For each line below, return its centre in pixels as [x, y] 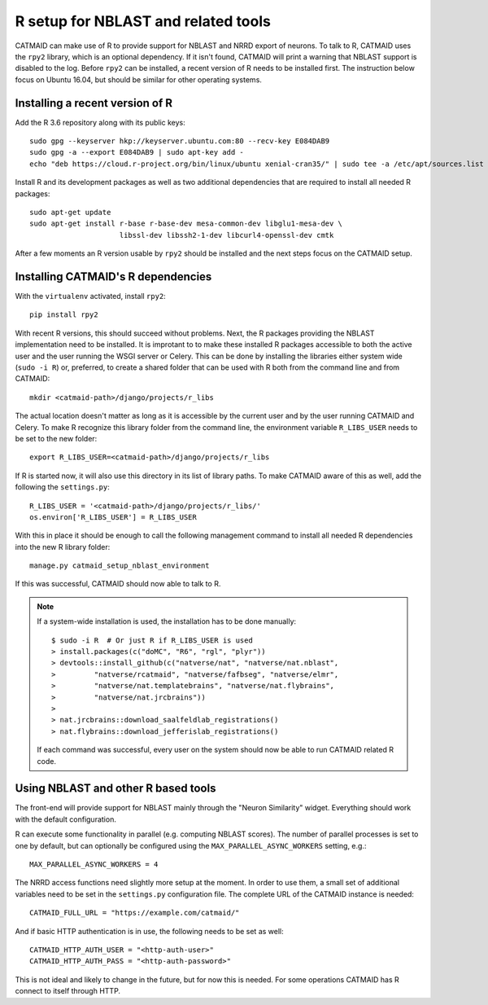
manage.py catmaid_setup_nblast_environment [120, 566]
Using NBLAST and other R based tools [115, 789]
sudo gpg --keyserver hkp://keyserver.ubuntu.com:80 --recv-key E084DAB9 [180, 141]
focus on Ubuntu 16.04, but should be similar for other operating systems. [138, 79]
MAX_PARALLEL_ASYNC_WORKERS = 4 [94, 865]
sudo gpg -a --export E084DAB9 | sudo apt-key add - [137, 152]
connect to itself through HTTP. [68, 991]
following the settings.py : [62, 487]
